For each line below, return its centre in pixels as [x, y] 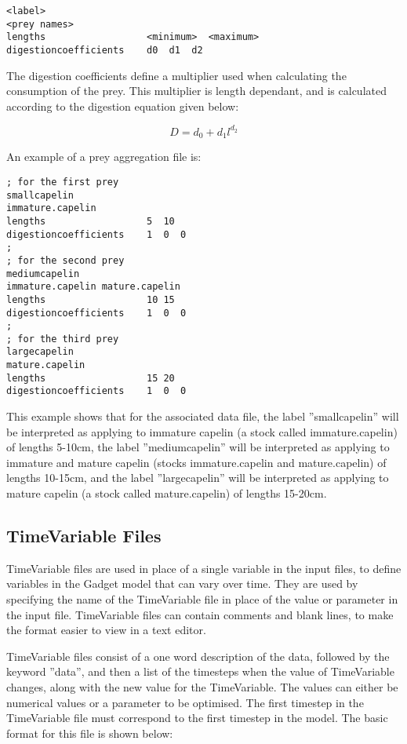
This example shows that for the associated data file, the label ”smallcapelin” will [203, 416]
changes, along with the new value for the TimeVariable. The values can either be [202, 687]
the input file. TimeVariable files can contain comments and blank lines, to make [200, 614]
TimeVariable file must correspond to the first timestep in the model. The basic [197, 718]
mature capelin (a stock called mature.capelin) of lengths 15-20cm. [167, 493]
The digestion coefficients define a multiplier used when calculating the [176, 75]
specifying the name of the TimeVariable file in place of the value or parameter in [202, 599]
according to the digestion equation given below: [123, 106]
